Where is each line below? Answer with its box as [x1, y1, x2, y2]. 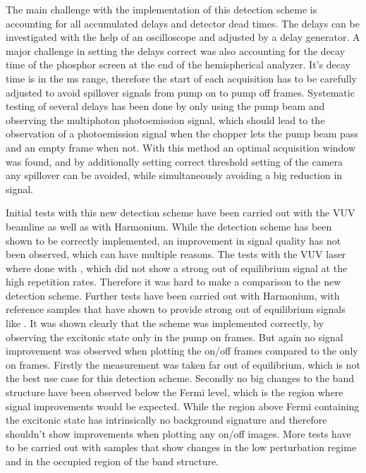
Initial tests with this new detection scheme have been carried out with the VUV [6, 205, 355, 220]
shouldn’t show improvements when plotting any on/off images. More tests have [6, 426, 351, 441]
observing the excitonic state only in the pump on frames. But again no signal [6, 329, 343, 344]
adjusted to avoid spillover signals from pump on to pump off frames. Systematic [6, 85, 355, 99]
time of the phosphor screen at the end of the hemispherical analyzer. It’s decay [6, 57, 350, 72]
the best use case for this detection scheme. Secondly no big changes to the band [6, 371, 354, 386]
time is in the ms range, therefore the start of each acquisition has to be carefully [6, 70, 357, 85]
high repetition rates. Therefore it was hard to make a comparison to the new [6, 274, 341, 289]
